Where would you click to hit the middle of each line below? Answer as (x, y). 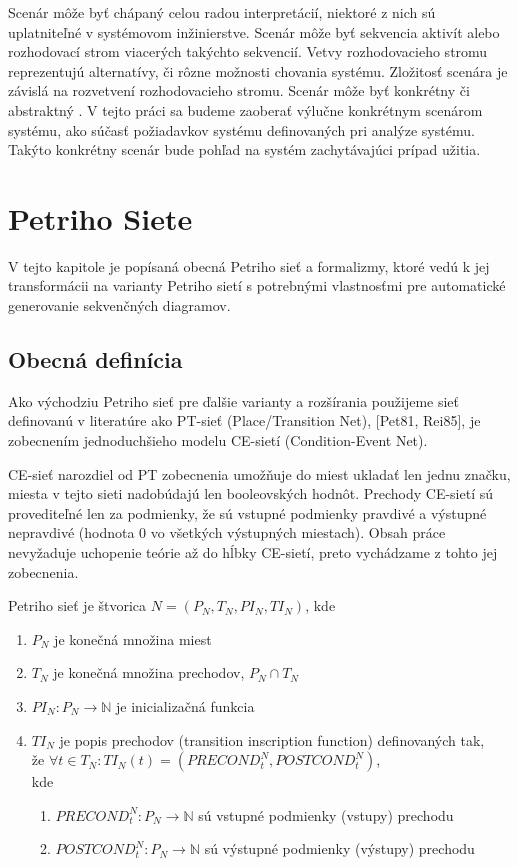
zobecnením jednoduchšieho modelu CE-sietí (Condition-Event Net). (218, 440)
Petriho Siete (100, 217)
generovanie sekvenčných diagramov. (119, 305)
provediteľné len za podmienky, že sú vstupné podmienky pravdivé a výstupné (247, 512)
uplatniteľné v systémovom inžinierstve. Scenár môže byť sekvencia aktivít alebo (254, 31)
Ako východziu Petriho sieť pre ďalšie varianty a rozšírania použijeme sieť (234, 400)
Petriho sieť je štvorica (77, 605)
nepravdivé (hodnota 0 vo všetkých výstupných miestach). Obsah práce (227, 532)
